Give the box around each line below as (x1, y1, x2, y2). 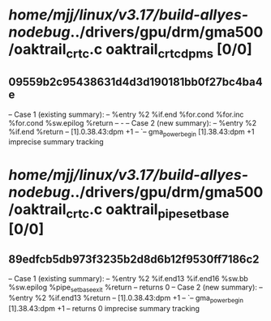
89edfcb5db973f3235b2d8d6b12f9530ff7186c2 (8, 252, 260, 266)
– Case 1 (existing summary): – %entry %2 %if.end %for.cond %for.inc (8, 109, 244, 119)
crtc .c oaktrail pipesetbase (66, 200, 230, 221)
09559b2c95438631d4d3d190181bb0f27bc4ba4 (8, 75, 263, 89)
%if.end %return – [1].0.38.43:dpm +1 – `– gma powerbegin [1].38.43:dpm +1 (8, 126, 255, 139)
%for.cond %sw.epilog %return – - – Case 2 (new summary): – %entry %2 (8, 118, 257, 127)
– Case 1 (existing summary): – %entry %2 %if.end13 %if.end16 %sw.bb (8, 273, 249, 283)
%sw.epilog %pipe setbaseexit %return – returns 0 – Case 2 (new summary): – (8, 282, 263, 293)
